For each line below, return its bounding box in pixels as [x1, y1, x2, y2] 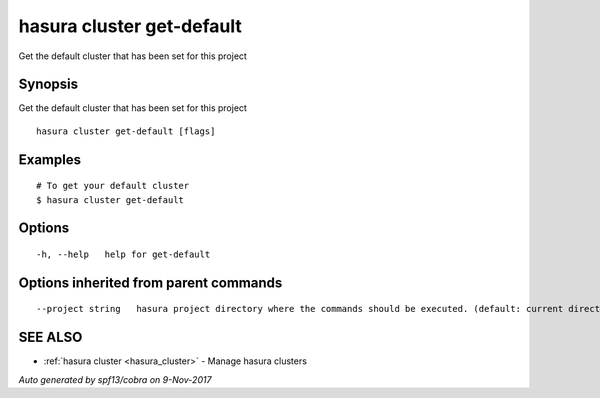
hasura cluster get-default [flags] [36, 125, 216, 137]
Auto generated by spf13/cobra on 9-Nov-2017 [18, 373, 212, 385]
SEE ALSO [18, 329, 83, 346]
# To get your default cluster [36, 180, 190, 192]
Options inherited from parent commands [18, 274, 283, 291]
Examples [18, 151, 82, 168]
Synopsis [18, 76, 79, 93]
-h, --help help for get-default [36, 249, 211, 260]
